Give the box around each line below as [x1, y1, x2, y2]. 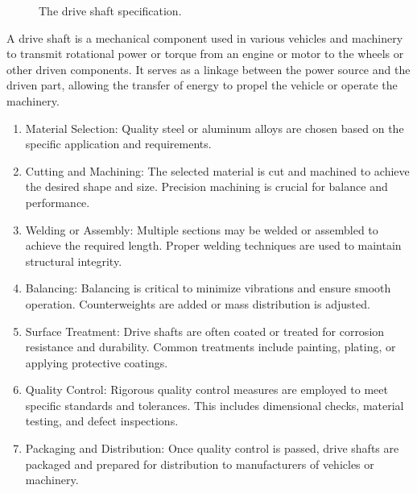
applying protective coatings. [25, 354, 168, 371]
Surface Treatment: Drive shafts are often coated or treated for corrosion [25, 322, 385, 339]
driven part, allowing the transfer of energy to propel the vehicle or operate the [6, 77, 398, 93]
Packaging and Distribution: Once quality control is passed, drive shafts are [25, 440, 399, 457]
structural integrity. [25, 252, 122, 269]
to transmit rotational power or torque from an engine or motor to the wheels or [6, 45, 404, 62]
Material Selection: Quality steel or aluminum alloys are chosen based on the [25, 119, 404, 136]
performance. [25, 193, 90, 210]
